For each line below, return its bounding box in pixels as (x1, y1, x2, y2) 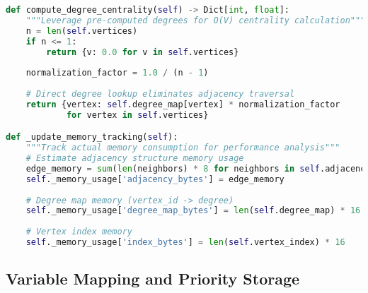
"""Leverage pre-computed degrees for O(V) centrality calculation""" (25, 15, 366, 25)
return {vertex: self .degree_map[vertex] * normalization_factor (25, 99, 340, 109)
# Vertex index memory (25, 227, 132, 237)
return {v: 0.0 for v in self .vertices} (46, 47, 239, 57)
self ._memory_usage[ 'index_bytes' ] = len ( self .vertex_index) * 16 (25, 237, 345, 248)
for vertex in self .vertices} (66, 109, 209, 120)
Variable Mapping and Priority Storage (6, 268, 300, 289)
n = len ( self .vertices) (25, 25, 138, 36)
